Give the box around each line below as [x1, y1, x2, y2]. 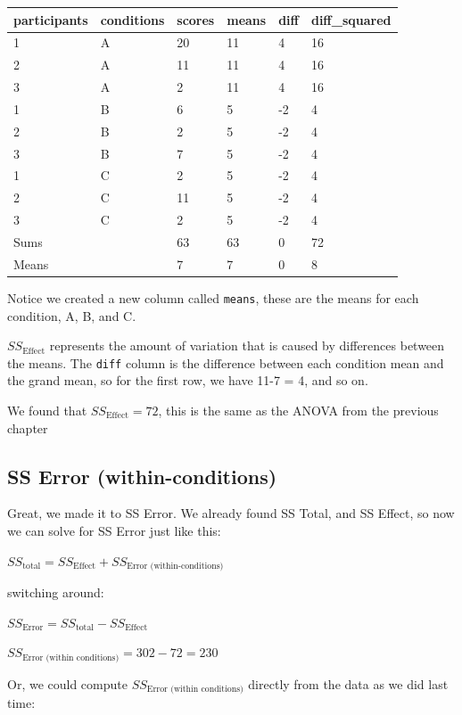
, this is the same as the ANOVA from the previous [158, 400, 439, 419]
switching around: [7, 583, 104, 601]
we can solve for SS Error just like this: [7, 521, 221, 539]
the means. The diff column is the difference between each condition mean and [7, 353, 444, 372]
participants [13, 10, 88, 29]
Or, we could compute [7, 674, 128, 693]
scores [177, 10, 215, 29]
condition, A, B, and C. [7, 306, 136, 325]
